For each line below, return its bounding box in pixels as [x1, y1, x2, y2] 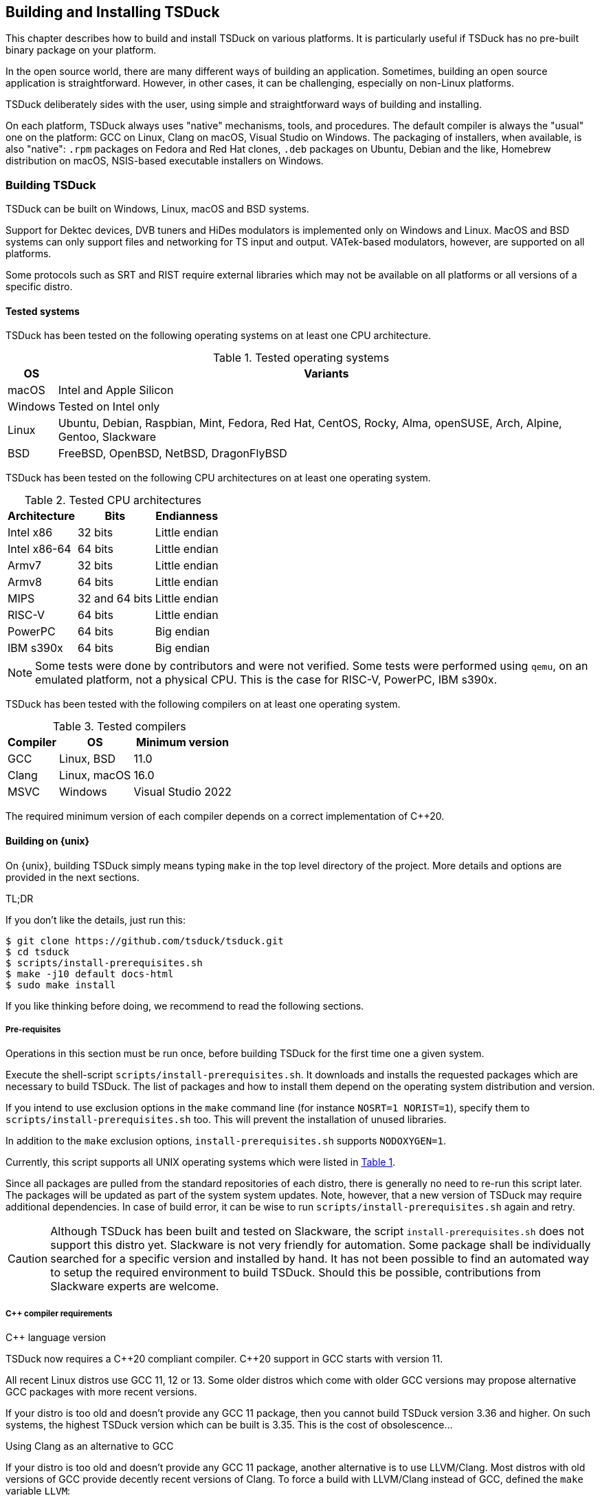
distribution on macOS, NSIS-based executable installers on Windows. [5, 155, 324, 167]
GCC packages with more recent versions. [5, 1386, 197, 1398]
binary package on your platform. [5, 44, 157, 56]
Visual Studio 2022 [133, 785, 232, 799]
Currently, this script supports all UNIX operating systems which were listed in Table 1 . [5, 1156, 396, 1169]
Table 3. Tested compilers [52, 719, 186, 734]
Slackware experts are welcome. [50, 1279, 219, 1294]
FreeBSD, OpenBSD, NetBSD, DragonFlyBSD [58, 446, 287, 461]
